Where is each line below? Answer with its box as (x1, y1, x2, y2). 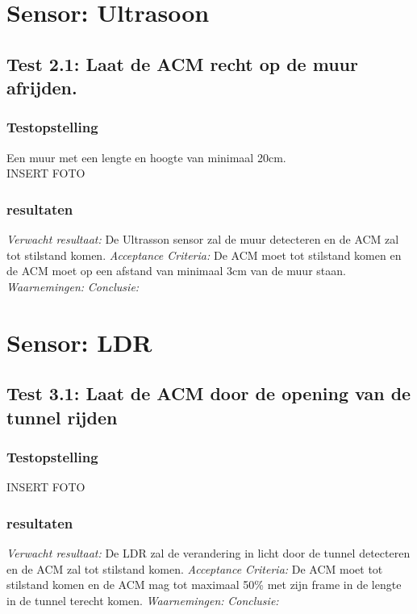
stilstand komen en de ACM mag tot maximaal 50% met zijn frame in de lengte (6, 576, 402, 593)
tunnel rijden (6, 404, 118, 429)
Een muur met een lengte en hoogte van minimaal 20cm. (6, 148, 286, 165)
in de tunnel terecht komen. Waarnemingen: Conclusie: (6, 591, 279, 608)
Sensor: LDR (6, 325, 152, 358)
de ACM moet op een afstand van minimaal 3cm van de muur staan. (6, 262, 346, 279)
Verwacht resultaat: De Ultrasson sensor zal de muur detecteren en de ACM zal (6, 231, 399, 248)
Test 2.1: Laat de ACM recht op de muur (6, 51, 358, 76)
